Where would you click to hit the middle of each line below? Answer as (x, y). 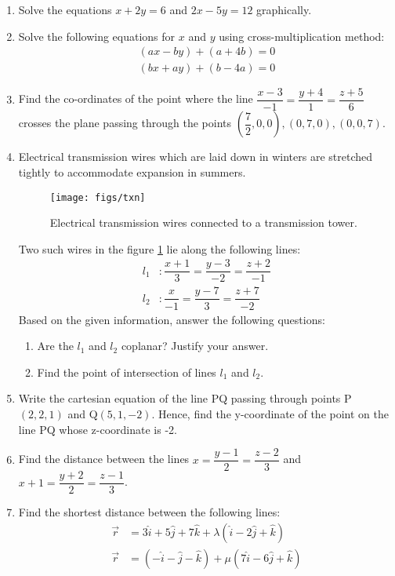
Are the (55, 346)
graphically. (284, 9)
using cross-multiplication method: (302, 36)
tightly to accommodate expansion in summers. (132, 171)
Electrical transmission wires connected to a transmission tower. (203, 222)
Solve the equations (65, 9)
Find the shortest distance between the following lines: (149, 512)
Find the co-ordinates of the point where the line (136, 98)
